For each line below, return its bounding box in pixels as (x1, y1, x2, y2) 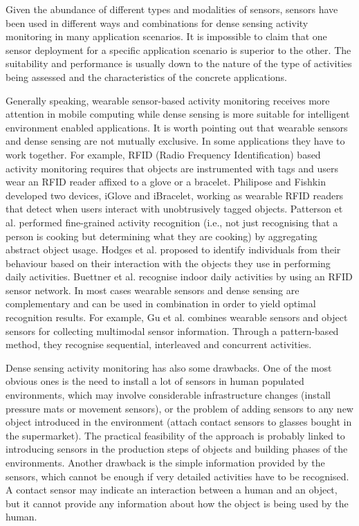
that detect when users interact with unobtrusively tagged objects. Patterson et (6, 201, 343, 216)
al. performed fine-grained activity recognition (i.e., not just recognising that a (6, 215, 338, 229)
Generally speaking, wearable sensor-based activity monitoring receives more (6, 93, 330, 107)
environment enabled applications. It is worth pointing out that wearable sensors (6, 120, 348, 134)
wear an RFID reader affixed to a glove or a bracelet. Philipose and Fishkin (6, 174, 326, 189)
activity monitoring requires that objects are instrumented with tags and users (6, 161, 338, 175)
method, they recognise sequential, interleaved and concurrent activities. (6, 337, 312, 352)
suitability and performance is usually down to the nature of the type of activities (6, 56, 352, 71)
